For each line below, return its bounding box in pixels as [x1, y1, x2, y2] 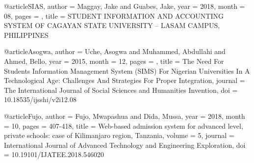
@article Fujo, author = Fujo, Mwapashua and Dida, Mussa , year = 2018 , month [4, 110, 245, 121]
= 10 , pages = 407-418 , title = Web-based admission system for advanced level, [4, 120, 243, 131]
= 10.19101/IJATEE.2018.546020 [4, 149, 104, 160]
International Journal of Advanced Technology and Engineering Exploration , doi [4, 139, 246, 150]
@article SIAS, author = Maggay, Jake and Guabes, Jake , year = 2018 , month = [4, 1, 245, 11]
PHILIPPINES [4, 29, 49, 40]
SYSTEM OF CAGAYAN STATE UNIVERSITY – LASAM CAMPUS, [4, 20, 220, 30]
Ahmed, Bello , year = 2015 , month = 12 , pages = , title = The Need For [4, 55, 224, 66]
